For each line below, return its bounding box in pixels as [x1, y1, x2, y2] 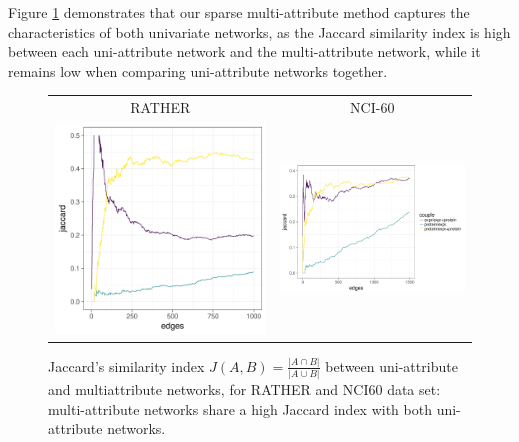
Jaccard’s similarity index [48, 355, 205, 376]
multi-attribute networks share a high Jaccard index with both [48, 398, 432, 419]
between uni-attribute [325, 355, 458, 376]
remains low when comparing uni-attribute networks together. [8, 60, 388, 81]
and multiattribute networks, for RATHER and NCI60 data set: [48, 379, 441, 400]
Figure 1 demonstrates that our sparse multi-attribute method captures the [8, 2, 470, 22]
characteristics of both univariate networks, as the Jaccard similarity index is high [8, 21, 511, 42]
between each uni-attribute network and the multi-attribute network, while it [8, 41, 481, 62]
